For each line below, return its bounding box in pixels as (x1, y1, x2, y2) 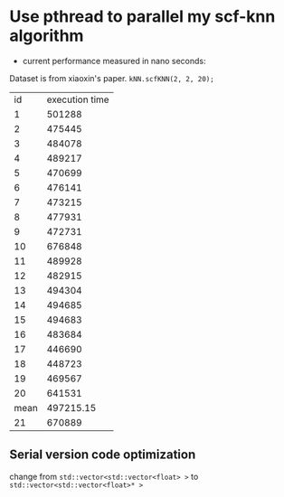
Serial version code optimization (9, 447, 196, 463)
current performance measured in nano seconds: (22, 55, 206, 66)
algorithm (9, 25, 84, 46)
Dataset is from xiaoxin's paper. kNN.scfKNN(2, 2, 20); (9, 72, 214, 83)
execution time (46, 93, 110, 106)
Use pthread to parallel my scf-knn (9, 6, 276, 27)
